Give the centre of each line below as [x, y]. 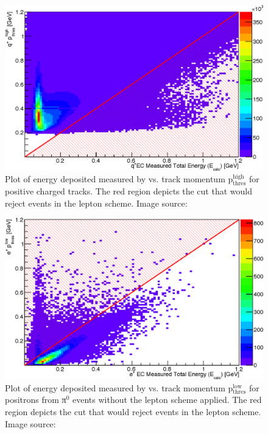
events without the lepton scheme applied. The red [167, 400]
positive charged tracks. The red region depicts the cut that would [129, 191]
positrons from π [36, 400]
